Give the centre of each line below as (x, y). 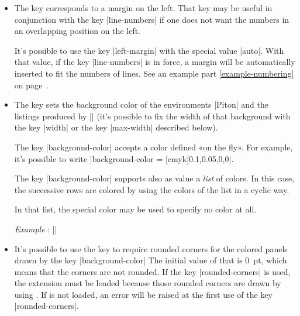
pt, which (270, 260)
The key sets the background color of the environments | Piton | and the (141, 104)
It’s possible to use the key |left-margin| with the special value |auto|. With (149, 50)
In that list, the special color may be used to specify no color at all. (135, 209)
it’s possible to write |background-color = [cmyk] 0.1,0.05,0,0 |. (124, 158)
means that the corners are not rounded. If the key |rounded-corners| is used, (152, 271)
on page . (32, 85)
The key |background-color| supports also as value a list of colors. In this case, (154, 178)
